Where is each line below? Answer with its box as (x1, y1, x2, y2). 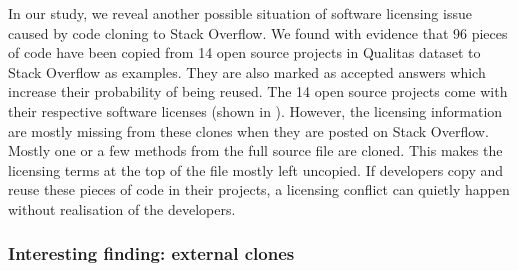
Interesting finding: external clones (8, 241, 295, 266)
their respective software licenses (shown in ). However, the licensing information (8, 100, 503, 121)
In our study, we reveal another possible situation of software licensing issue (8, 3, 472, 23)
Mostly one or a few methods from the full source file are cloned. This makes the (8, 140, 503, 161)
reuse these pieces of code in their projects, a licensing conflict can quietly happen (8, 179, 510, 200)
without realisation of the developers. (8, 198, 236, 219)
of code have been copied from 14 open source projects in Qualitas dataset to (8, 42, 481, 63)
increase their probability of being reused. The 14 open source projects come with (8, 81, 508, 102)
